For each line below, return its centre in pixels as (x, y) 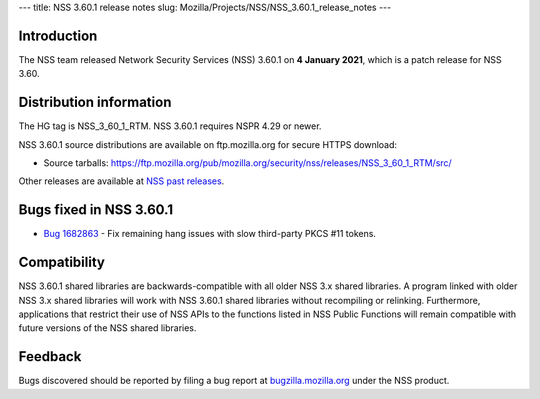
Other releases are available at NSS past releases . (121, 181)
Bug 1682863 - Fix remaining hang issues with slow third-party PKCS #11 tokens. (210, 234)
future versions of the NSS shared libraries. (107, 328)
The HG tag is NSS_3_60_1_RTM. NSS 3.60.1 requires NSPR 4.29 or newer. (170, 126)
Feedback (50, 356)
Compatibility (61, 262)
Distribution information (95, 102)
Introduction (58, 35)
